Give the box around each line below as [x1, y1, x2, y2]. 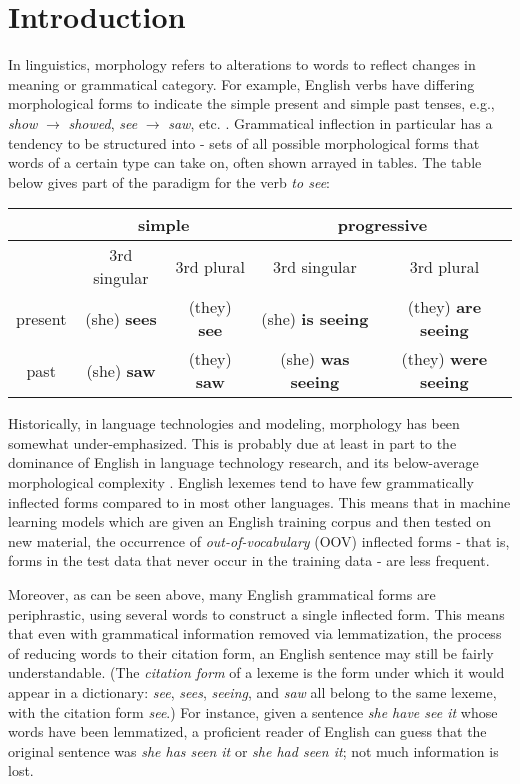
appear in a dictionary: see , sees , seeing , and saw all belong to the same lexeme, [8, 682, 497, 702]
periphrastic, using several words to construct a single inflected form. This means [8, 603, 505, 624]
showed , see [68, 112, 138, 133]
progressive [337, 213, 428, 237]
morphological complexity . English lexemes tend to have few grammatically [8, 472, 474, 493]
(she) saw [86, 358, 156, 382]
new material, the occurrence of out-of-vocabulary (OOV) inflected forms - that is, [8, 530, 510, 551]
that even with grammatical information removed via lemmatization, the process [8, 623, 502, 644]
